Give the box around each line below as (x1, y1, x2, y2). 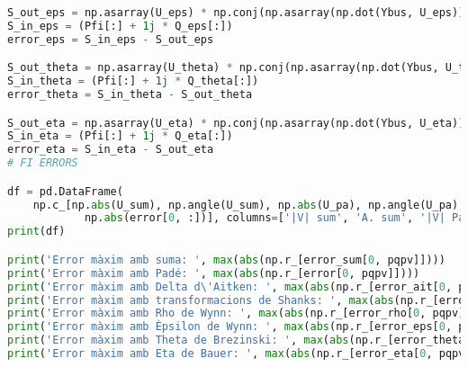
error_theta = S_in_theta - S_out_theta (7, 88, 253, 102)
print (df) (7, 225, 66, 238)
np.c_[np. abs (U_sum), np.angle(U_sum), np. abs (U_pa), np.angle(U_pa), (32, 198, 465, 211)
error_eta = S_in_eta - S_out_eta (7, 143, 214, 157)
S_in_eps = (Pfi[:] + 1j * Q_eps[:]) (7, 19, 233, 32)
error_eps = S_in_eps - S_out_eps (7, 32, 214, 46)
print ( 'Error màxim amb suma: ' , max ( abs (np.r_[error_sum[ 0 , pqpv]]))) (7, 253, 445, 266)
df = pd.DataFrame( (7, 184, 123, 198)
